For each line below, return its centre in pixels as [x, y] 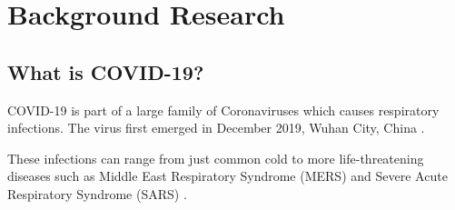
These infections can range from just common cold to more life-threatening [216, 158]
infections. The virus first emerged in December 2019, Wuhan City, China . [216, 128]
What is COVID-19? [106, 71]
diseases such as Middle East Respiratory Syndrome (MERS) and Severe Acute [227, 176]
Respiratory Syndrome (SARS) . [97, 193]
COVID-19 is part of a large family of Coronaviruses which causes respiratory [223, 110]
